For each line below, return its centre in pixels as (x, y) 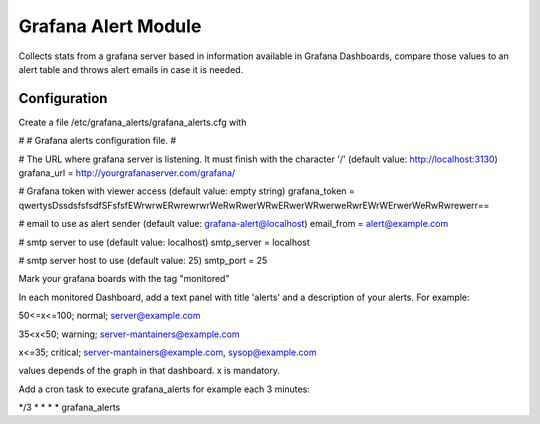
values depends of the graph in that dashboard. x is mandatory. (149, 371)
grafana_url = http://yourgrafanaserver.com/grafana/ (127, 173)
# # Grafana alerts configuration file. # (97, 141)
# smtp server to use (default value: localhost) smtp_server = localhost (164, 242)
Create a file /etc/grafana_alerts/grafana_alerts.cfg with (132, 122)
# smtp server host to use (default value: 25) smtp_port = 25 (143, 260)
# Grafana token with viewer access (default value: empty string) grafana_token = (186, 191)
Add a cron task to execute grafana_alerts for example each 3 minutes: (164, 389)
